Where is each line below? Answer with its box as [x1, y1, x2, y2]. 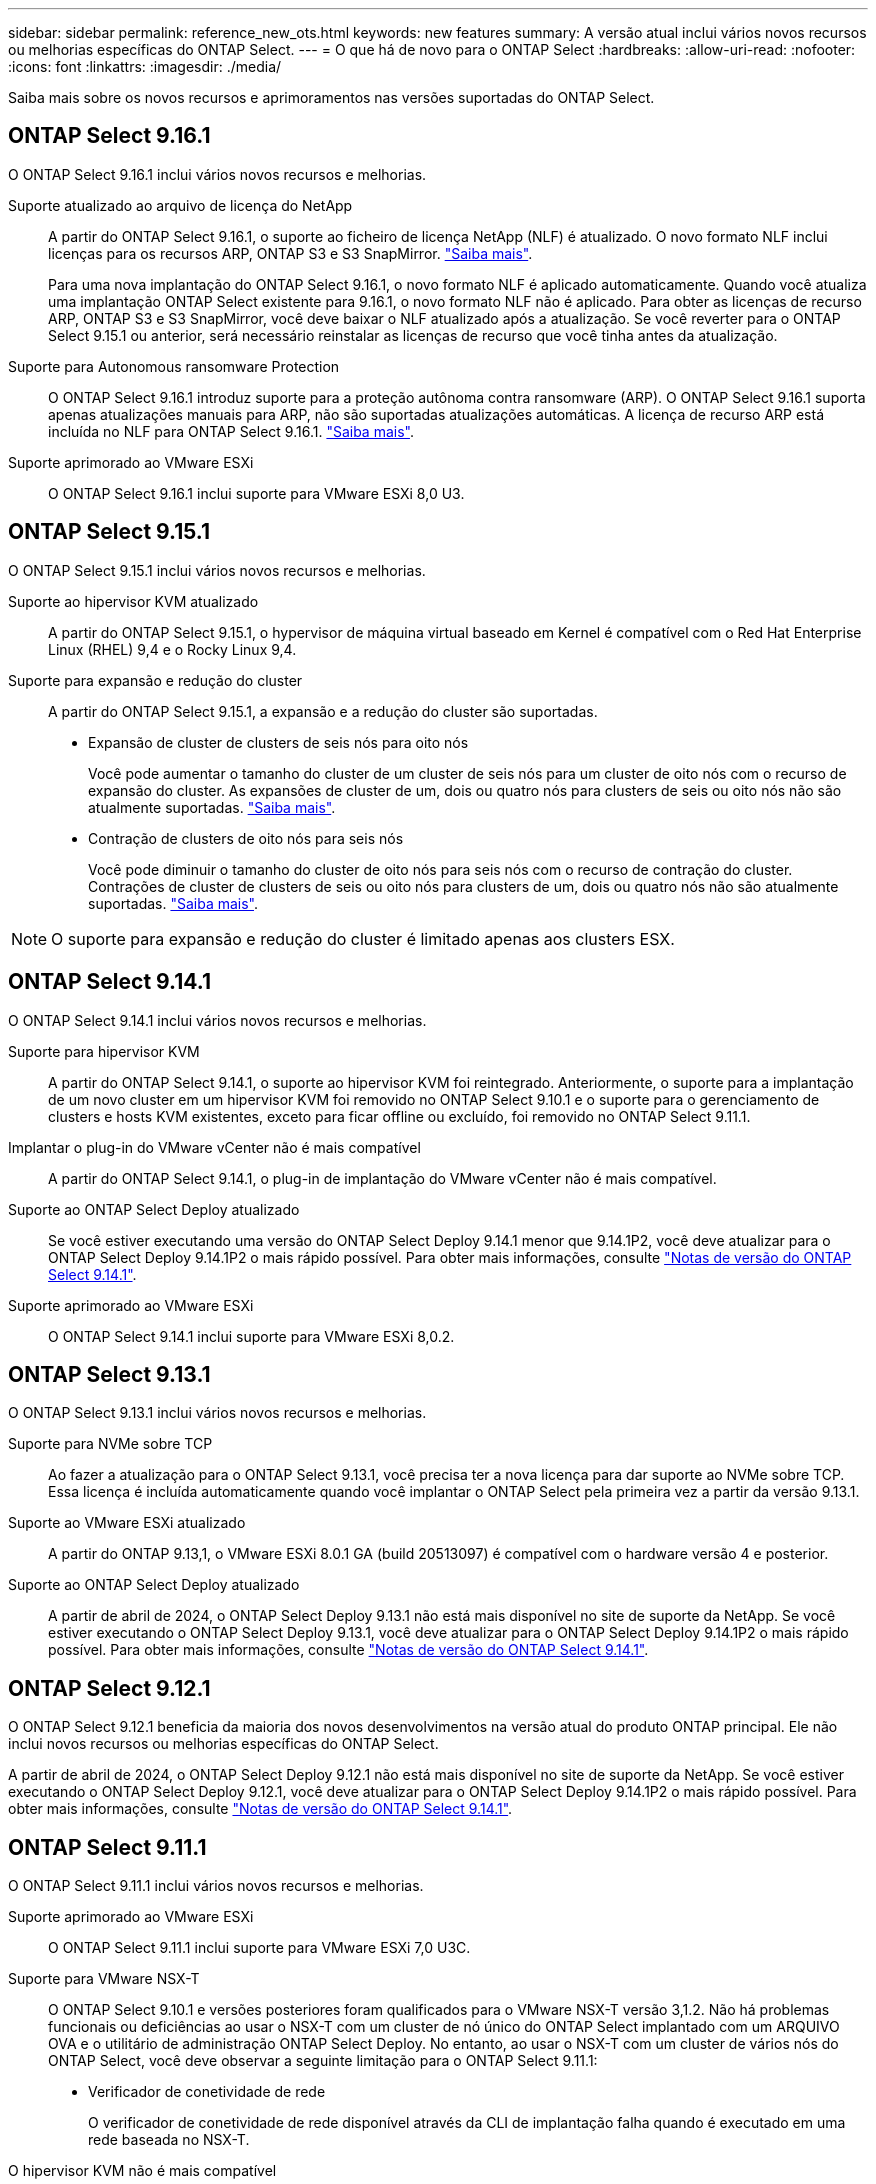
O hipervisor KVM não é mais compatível [8, 2162, 277, 2180]
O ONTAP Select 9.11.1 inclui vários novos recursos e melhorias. [8, 1877, 424, 1895]
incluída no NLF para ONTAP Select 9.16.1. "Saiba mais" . [48, 422, 414, 440]
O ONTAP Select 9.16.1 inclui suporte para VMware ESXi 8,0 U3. [48, 484, 465, 502]
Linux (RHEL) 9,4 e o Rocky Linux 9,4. [48, 640, 297, 658]
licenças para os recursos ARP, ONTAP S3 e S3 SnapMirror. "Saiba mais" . [48, 244, 533, 262]
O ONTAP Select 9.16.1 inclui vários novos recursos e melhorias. [8, 165, 427, 183]
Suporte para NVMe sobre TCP [8, 1435, 213, 1453]
